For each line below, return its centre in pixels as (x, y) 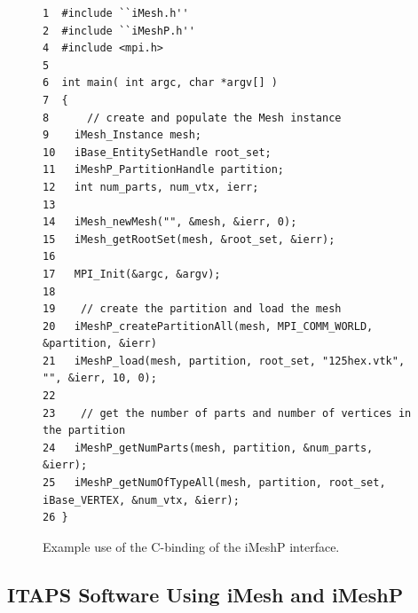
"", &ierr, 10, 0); (100, 378)
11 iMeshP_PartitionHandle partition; (164, 170)
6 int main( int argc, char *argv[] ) (160, 83)
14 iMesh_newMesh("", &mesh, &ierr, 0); (170, 222)
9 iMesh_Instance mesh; (122, 135)
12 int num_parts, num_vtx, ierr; (151, 187)
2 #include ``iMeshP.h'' (119, 31)
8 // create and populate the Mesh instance (192, 118)
